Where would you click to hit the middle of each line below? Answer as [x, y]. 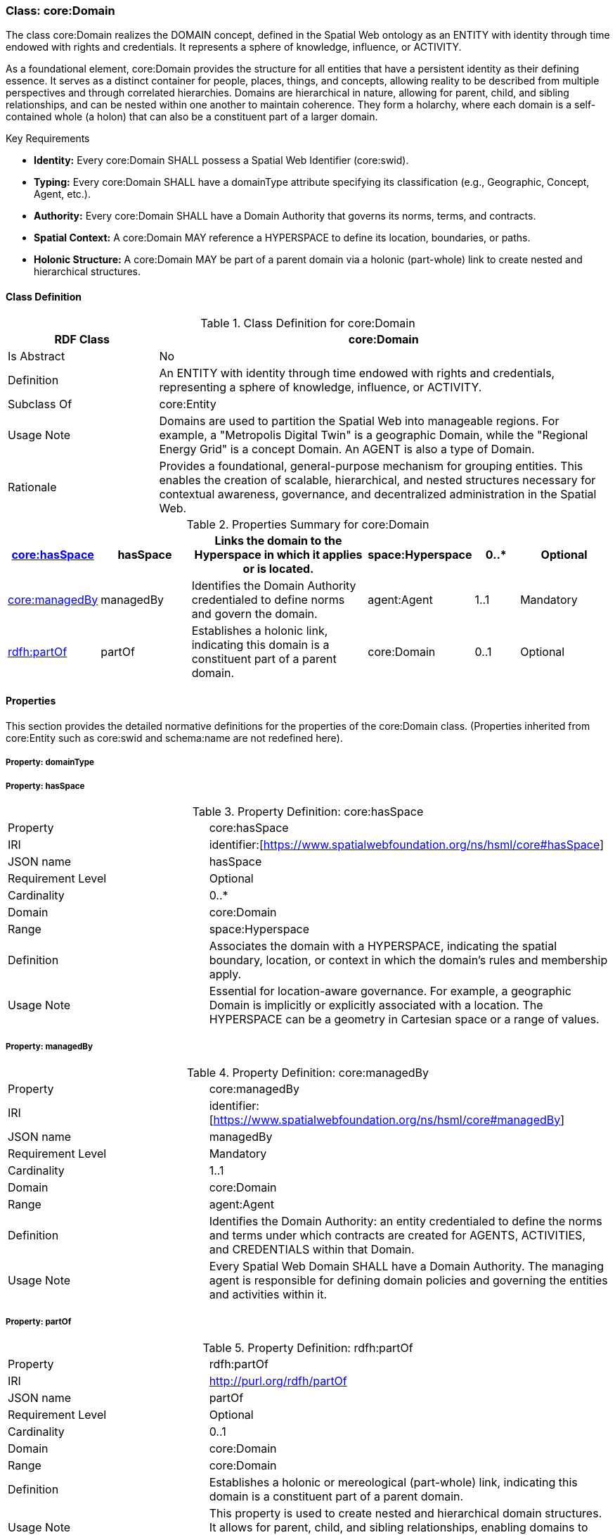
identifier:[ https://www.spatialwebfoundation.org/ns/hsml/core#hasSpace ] [406, 844]
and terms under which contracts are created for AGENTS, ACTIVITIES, [397, 1235]
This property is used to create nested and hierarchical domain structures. [406, 1513]
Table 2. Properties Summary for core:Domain [308, 524]
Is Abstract [37, 356]
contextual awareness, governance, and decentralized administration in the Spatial [378, 494]
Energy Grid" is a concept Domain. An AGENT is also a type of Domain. [347, 449]
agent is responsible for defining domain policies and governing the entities [408, 1280]
